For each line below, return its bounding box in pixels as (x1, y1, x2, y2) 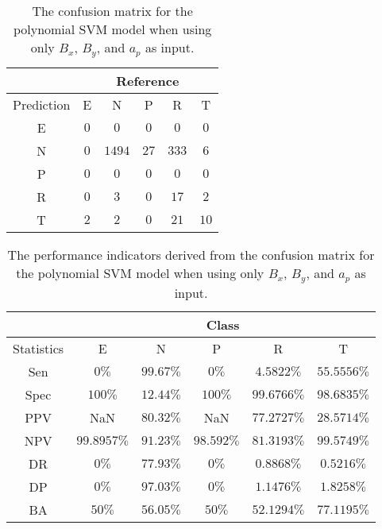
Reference (116, 71, 179, 90)
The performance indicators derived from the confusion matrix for (7, 245, 375, 264)
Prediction (13, 95, 71, 114)
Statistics (13, 338, 64, 357)
